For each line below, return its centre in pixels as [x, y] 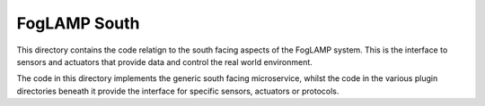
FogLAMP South [78, 23]
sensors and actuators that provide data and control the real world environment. [165, 61]
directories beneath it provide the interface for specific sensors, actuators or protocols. [178, 91]
